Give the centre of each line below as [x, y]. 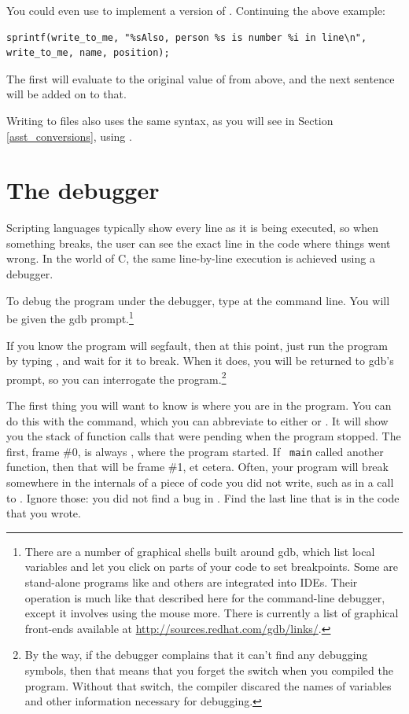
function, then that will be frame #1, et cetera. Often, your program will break [197, 467]
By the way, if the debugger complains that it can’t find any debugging [196, 655]
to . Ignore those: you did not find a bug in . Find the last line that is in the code [203, 497]
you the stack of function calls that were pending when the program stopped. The [204, 436]
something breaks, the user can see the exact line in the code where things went [199, 243]
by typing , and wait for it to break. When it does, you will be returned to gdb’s [200, 361]
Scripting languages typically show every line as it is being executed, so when [192, 228]
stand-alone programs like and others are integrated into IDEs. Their [191, 582]
